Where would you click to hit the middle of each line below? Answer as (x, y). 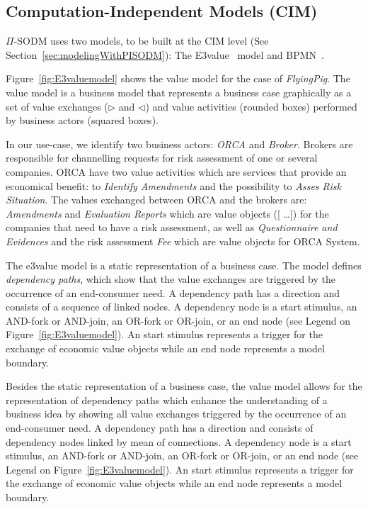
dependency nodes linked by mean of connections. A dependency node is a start (179, 441)
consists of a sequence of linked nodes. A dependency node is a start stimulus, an (182, 307)
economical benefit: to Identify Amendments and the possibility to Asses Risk (173, 185)
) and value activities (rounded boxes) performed (251, 106)
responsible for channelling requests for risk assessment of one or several (162, 158)
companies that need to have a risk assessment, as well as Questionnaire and (172, 227)
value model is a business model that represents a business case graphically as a (179, 92)
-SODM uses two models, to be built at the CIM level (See (141, 41)
